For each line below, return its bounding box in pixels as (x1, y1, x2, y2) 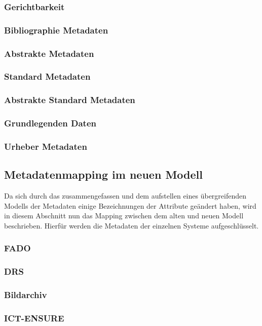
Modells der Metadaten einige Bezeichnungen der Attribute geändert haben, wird (4, 200, 256, 211)
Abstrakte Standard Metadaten (4, 93, 135, 106)
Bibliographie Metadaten (4, 23, 108, 36)
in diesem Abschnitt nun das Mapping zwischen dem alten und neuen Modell (4, 210, 244, 221)
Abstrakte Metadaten (4, 47, 94, 59)
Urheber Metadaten (4, 140, 87, 152)
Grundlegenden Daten (4, 117, 96, 129)
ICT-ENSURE (4, 311, 64, 324)
